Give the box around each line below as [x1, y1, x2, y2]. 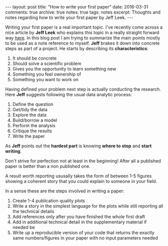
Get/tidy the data [12, 107, 48, 112]
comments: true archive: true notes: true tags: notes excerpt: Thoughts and [5, 9, 161, 15]
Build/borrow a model [12, 117, 58, 123]
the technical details [12, 208, 55, 214]
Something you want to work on [12, 77, 79, 82]
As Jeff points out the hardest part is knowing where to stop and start [5, 143, 152, 149]
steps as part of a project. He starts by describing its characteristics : [5, 46, 149, 51]
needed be [12, 224, 35, 230]
